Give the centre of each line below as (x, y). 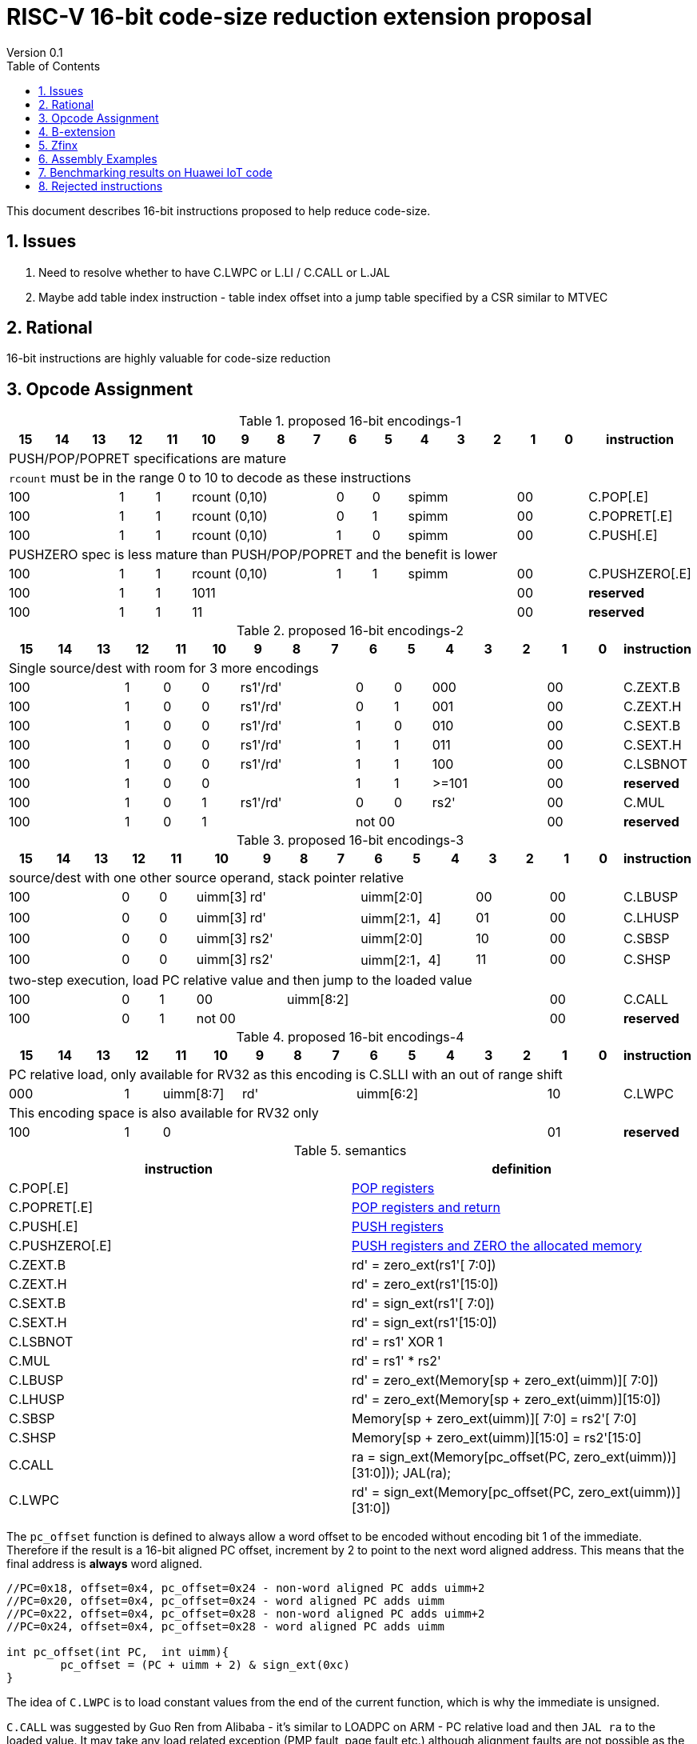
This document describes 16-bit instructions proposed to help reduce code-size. (219, 210)
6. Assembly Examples (98, 158)
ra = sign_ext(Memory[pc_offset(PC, (461, 1457)
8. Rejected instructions (101, 186)
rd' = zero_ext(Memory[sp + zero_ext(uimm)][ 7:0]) (505, 1380)
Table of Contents (54, 66)
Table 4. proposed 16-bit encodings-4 (350, 1037)
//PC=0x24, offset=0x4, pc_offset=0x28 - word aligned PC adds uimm (225, 1627)
